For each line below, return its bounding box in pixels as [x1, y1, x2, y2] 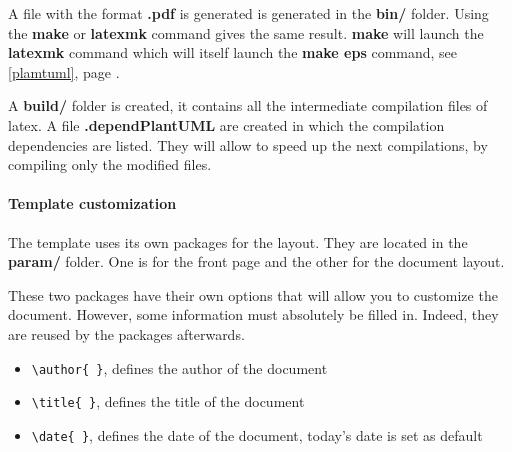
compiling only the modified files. [8, 154, 212, 175]
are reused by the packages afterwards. [8, 323, 245, 344]
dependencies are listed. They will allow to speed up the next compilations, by [8, 134, 488, 155]
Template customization [8, 193, 177, 214]
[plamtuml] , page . [8, 61, 120, 82]
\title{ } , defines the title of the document [31, 391, 305, 412]
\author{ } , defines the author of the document [31, 357, 328, 378]
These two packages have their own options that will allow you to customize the [8, 284, 498, 305]
